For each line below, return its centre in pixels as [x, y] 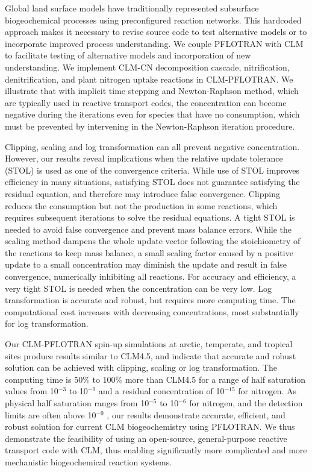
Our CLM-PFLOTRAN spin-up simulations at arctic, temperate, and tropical [149, 344]
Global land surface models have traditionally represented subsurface [132, 8]
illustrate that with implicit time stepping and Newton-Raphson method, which [152, 91]
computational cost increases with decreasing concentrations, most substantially [152, 311]
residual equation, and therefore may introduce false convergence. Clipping [142, 193]
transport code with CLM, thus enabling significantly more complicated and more [156, 450]
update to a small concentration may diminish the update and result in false [146, 264]
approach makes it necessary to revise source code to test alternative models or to [156, 32]
